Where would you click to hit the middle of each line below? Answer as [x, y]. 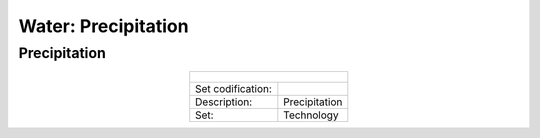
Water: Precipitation [103, 26]
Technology [311, 115]
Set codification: [233, 89]
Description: [224, 102]
